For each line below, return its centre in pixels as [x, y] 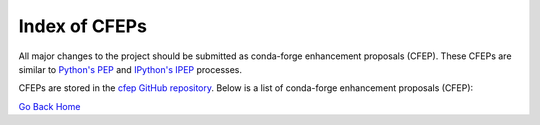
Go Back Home [49, 106]
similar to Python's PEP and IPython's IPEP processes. [130, 69]
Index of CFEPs [82, 26]
